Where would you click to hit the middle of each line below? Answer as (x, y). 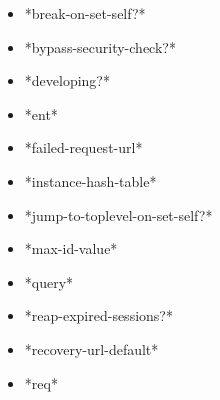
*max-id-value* (71, 248)
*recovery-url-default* (91, 348)
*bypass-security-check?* (100, 46)
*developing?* (67, 80)
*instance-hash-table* (90, 180)
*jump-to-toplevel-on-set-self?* (118, 214)
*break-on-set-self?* (85, 13)
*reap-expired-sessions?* (98, 315)
